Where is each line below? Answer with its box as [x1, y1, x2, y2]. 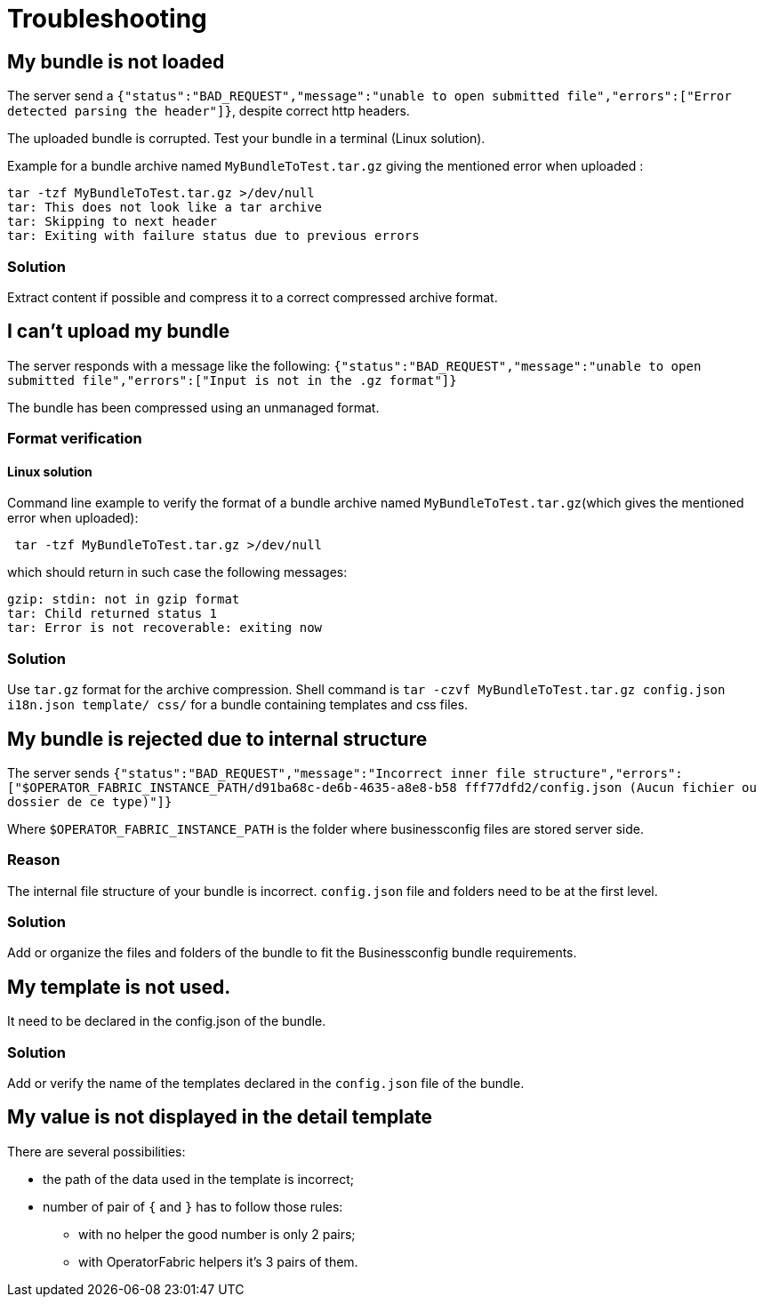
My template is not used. [7, 975, 231, 998]
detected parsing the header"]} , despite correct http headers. [7, 103, 410, 119]
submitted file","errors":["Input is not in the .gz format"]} [7, 372, 457, 388]
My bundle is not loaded [7, 50, 225, 73]
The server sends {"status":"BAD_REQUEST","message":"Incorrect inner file [7, 764, 526, 780]
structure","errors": [533, 765, 683, 780]
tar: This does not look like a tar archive [7, 200, 323, 215]
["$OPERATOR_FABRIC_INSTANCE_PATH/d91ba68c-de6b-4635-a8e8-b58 [7, 780, 457, 795]
